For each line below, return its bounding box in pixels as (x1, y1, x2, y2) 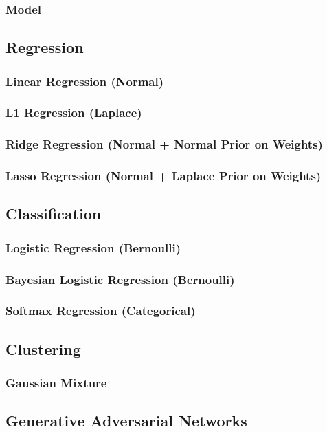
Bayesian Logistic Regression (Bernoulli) (5, 270, 235, 288)
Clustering (5, 338, 81, 359)
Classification (5, 203, 102, 224)
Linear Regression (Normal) (5, 72, 164, 89)
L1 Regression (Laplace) (5, 104, 142, 121)
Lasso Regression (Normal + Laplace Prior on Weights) (5, 167, 322, 184)
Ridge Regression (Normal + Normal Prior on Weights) (5, 136, 323, 153)
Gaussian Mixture (5, 374, 107, 391)
